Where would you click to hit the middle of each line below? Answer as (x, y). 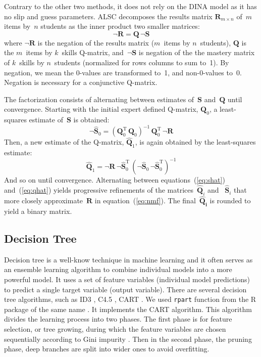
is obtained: (91, 120)
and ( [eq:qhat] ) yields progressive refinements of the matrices (99, 190)
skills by (32, 62)
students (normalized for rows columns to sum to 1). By (142, 62)
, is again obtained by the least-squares (195, 142)
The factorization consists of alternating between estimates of (99, 99)
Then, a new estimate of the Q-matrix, (64, 142)
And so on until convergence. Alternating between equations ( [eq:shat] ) (115, 180)
